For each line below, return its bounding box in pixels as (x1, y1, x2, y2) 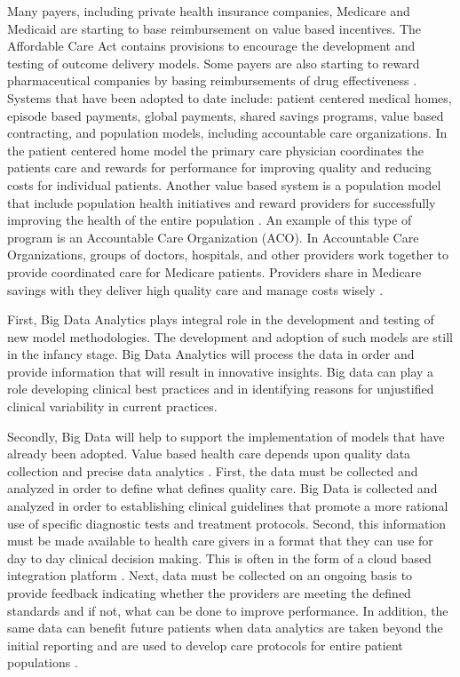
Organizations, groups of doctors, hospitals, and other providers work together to (7, 245, 449, 264)
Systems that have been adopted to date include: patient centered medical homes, (7, 88, 452, 107)
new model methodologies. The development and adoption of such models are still (7, 327, 453, 346)
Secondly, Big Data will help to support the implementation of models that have (7, 426, 445, 445)
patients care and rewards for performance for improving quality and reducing (7, 158, 432, 177)
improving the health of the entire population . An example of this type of (7, 211, 412, 229)
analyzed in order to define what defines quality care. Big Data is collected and (7, 479, 438, 498)
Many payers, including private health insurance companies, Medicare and (7, 2, 410, 20)
